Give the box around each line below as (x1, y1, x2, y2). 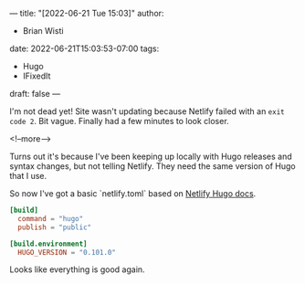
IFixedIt (22, 70, 51, 81)
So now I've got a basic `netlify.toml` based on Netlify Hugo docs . (9, 188, 257, 199)
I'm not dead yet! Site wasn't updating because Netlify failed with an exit (9, 106, 285, 117)
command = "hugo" (17, 214, 84, 223)
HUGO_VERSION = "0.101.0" (17, 247, 117, 257)
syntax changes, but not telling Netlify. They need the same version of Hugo (9, 161, 297, 172)
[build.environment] (9, 239, 89, 248)
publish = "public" (17, 223, 92, 232)
